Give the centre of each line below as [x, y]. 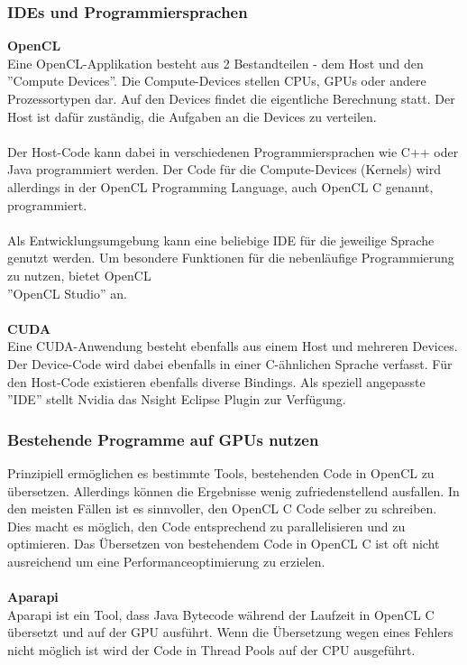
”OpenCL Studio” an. [67, 293]
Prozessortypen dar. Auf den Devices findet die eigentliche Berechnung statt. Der [231, 98]
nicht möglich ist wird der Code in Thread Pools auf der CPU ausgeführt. [211, 649]
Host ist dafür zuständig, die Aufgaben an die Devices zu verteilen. [192, 116]
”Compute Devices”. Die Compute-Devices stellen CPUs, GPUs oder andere [217, 81]
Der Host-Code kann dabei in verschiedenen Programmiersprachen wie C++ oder [233, 151]
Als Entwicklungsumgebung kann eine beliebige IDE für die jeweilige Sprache [221, 240]
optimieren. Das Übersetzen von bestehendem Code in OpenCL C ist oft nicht [224, 544]
